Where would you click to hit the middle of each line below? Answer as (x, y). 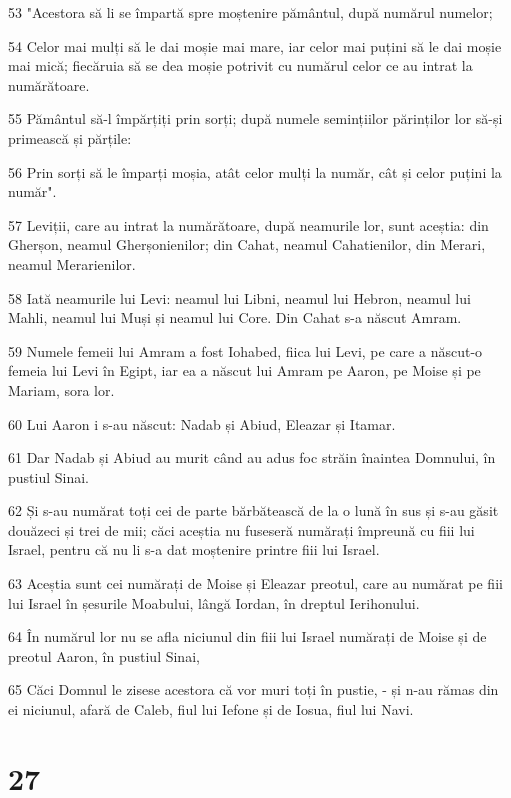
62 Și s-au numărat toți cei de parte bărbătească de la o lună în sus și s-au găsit (253, 510)
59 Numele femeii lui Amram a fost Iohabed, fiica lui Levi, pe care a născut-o (245, 350)
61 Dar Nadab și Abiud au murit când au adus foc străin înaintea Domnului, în (252, 457)
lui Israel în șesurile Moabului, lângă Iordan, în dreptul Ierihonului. (214, 602)
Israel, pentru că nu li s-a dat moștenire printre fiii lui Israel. (194, 549)
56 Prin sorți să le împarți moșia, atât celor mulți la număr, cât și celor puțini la (255, 171)
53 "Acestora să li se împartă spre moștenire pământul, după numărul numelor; (250, 12)
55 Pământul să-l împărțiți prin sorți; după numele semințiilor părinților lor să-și (255, 118)
